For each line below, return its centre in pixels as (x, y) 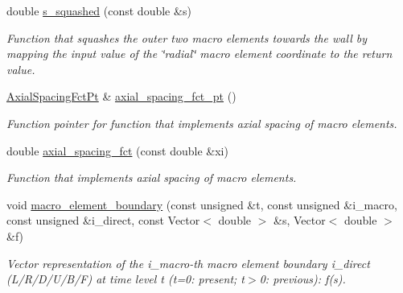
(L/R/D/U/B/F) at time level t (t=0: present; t (126, 279)
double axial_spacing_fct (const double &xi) (117, 150)
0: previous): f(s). (302, 279)
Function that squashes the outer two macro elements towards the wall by (187, 37)
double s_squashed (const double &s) (99, 10)
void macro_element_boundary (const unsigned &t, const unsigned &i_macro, (202, 204)
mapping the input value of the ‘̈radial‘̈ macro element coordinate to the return (199, 54)
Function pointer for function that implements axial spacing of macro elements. (202, 123)
